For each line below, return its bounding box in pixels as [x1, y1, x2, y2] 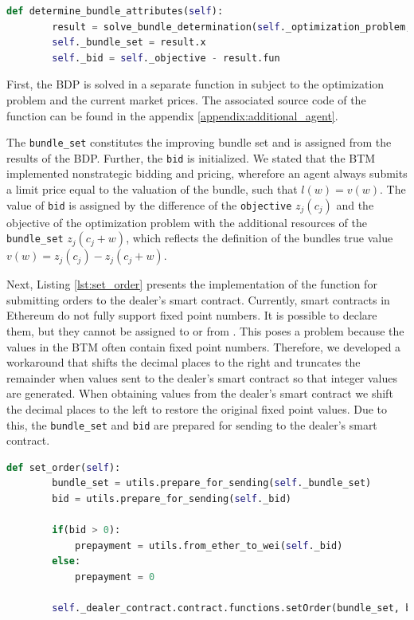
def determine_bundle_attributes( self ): [6, 6, 224, 17]
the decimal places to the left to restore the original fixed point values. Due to [6, 401, 388, 417]
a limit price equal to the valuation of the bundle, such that [6, 181, 298, 198]
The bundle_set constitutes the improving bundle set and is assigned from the [6, 134, 392, 151]
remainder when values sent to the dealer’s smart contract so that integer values [6, 369, 398, 386]
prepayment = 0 [74, 571, 155, 583]
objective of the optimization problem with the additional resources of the [6, 214, 367, 230]
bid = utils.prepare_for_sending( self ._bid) [52, 493, 291, 505]
